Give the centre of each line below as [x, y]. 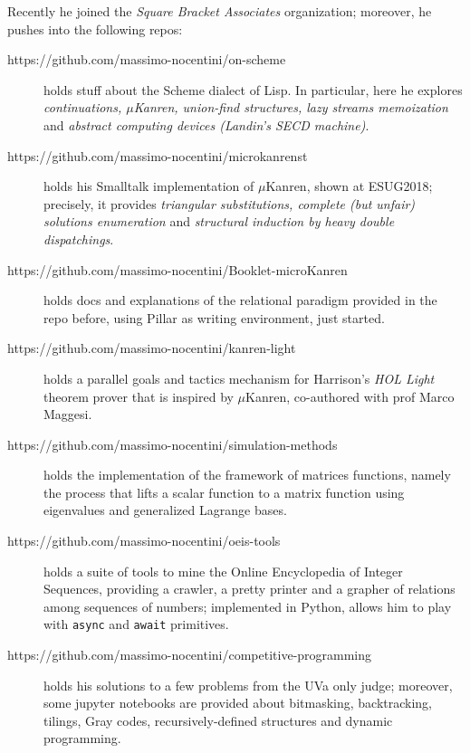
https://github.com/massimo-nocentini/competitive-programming [190, 655]
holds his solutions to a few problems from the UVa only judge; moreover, [248, 685]
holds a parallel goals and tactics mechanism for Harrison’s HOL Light [239, 378]
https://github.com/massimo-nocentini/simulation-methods [173, 444]
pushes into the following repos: [95, 29]
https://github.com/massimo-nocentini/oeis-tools [144, 541]
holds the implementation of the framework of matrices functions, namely [247, 475]
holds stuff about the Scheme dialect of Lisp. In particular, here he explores [253, 89]
